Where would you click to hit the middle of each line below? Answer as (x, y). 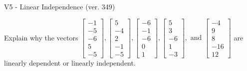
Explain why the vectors (41, 37)
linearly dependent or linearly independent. (70, 62)
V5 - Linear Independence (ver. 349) (60, 6)
